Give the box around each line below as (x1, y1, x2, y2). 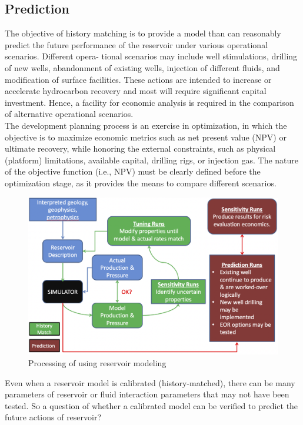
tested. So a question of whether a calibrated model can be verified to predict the (5, 399, 298, 411)
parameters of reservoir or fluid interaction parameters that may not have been (5, 388, 289, 400)
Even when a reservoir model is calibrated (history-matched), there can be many (5, 376, 295, 389)
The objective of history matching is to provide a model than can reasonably (5, 27, 281, 39)
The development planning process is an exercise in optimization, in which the (5, 119, 287, 131)
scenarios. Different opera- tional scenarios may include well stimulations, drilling (5, 50, 298, 62)
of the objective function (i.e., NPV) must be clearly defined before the (5, 165, 261, 178)
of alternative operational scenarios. (5, 108, 134, 120)
